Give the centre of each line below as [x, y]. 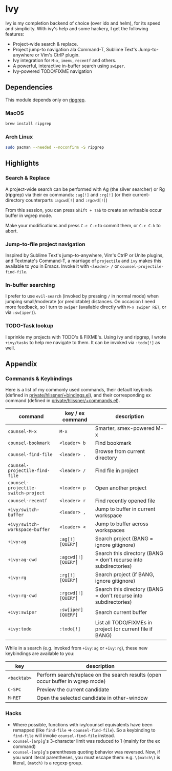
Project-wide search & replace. [45, 44]
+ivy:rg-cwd [23, 596]
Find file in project [117, 471]
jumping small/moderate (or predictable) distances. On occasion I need [80, 302]
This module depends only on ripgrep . [46, 100]
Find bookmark [113, 443]
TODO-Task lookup [29, 326]
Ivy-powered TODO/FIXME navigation [52, 71]
